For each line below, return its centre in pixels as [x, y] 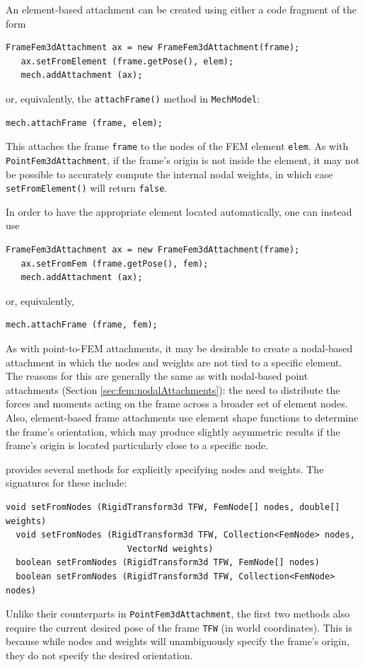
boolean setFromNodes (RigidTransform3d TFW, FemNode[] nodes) [168, 563]
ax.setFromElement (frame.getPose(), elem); [127, 61]
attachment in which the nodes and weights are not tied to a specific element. [174, 362]
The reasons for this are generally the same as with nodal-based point [157, 376]
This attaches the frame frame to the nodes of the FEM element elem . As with [177, 146]
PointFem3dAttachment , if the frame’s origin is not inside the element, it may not [183, 159]
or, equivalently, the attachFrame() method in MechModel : [133, 98]
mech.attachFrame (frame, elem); [84, 123]
